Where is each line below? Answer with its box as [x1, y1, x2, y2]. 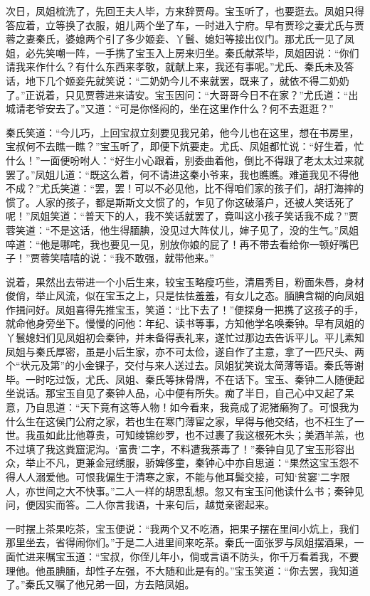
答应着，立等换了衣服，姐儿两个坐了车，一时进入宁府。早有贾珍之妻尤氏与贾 [6, 17, 364, 32]
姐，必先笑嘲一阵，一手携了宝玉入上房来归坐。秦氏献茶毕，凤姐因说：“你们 [6, 45, 359, 60]
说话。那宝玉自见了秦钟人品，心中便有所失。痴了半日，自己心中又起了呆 [15, 385, 354, 400]
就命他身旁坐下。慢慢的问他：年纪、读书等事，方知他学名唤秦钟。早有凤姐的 [6, 316, 364, 331]
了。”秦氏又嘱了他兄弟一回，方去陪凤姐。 [6, 577, 195, 592]
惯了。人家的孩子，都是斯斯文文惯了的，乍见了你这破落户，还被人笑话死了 [6, 194, 354, 209]
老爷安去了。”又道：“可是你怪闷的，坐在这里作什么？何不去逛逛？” [25, 101, 334, 116]
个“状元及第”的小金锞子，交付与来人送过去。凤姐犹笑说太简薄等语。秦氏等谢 [6, 358, 364, 373]
